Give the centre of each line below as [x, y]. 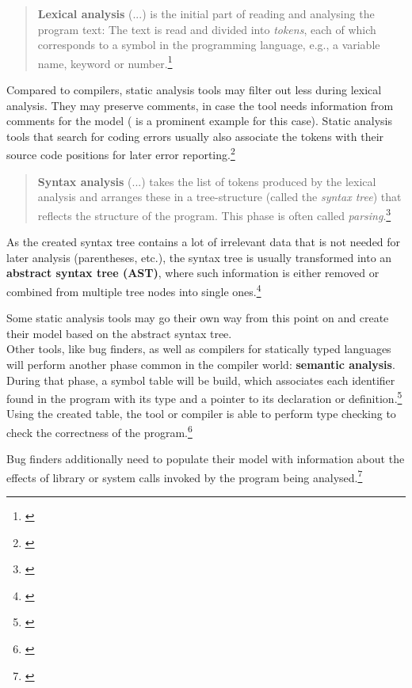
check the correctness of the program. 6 [99, 431]
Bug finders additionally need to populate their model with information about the [206, 459]
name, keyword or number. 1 [105, 62]
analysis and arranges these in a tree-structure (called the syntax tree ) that [219, 197]
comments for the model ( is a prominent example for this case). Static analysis [200, 121]
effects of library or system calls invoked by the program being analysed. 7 [185, 476]
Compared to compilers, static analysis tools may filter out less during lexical [194, 90]
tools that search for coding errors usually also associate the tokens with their [195, 136]
